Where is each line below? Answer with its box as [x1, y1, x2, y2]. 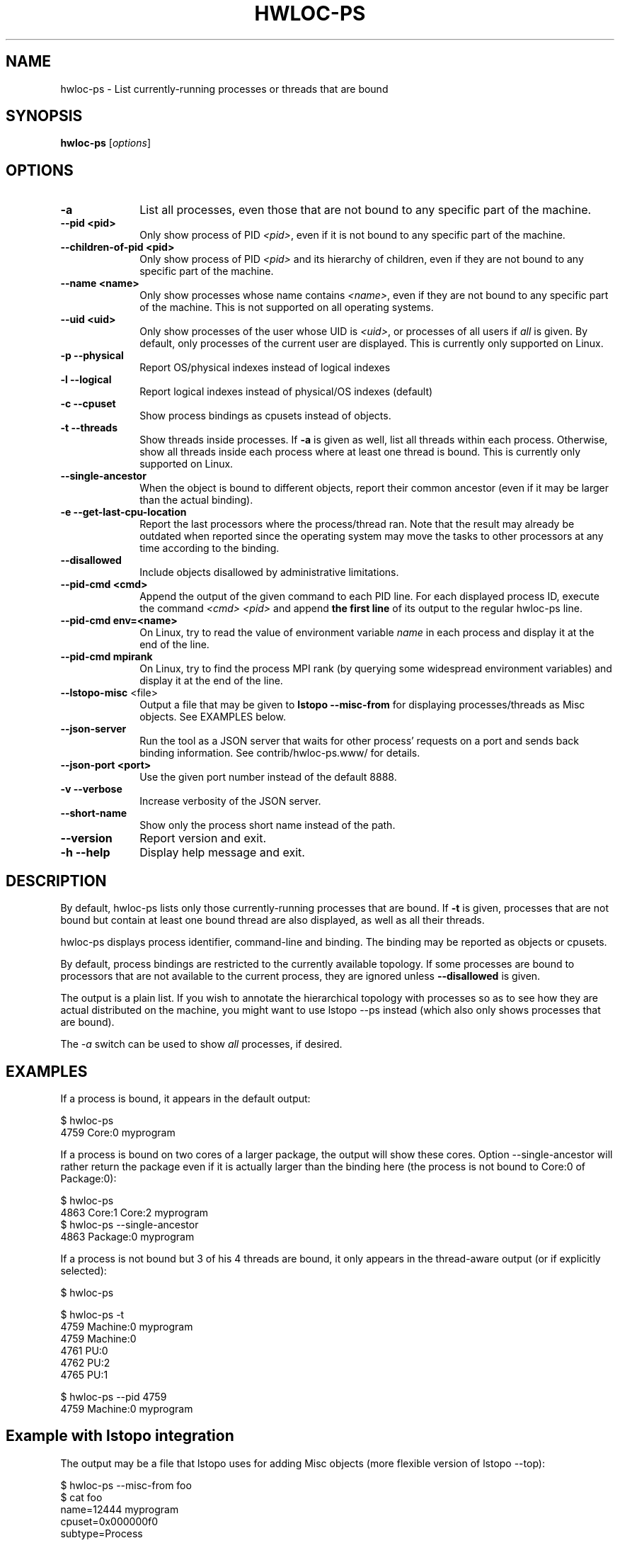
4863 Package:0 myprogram [60, 1230, 195, 1243]
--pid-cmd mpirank [60, 650, 153, 663]
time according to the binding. [139, 542, 280, 555]
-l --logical [60, 373, 112, 386]
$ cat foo [60, 1491, 103, 1503]
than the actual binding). [139, 494, 253, 507]
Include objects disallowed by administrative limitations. [139, 566, 399, 579]
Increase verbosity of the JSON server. [139, 795, 321, 808]
